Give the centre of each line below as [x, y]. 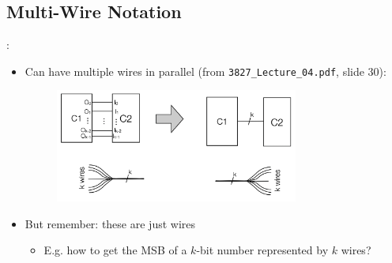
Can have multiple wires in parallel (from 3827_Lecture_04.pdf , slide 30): [205, 71]
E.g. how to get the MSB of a [115, 250]
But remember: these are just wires [110, 223]
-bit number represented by [262, 250]
